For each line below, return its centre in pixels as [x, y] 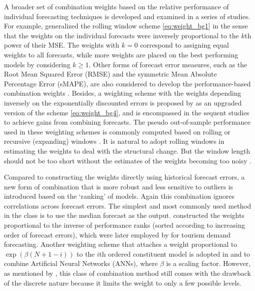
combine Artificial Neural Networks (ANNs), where [81, 263]
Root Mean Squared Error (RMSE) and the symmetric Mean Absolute [111, 74]
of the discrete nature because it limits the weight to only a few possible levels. [123, 282]
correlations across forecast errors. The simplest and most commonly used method [127, 205]
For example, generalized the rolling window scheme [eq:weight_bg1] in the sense [126, 26]
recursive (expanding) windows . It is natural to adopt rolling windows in [114, 141]
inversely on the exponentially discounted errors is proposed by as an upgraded [123, 102]
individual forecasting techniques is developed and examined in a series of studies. [127, 16]
